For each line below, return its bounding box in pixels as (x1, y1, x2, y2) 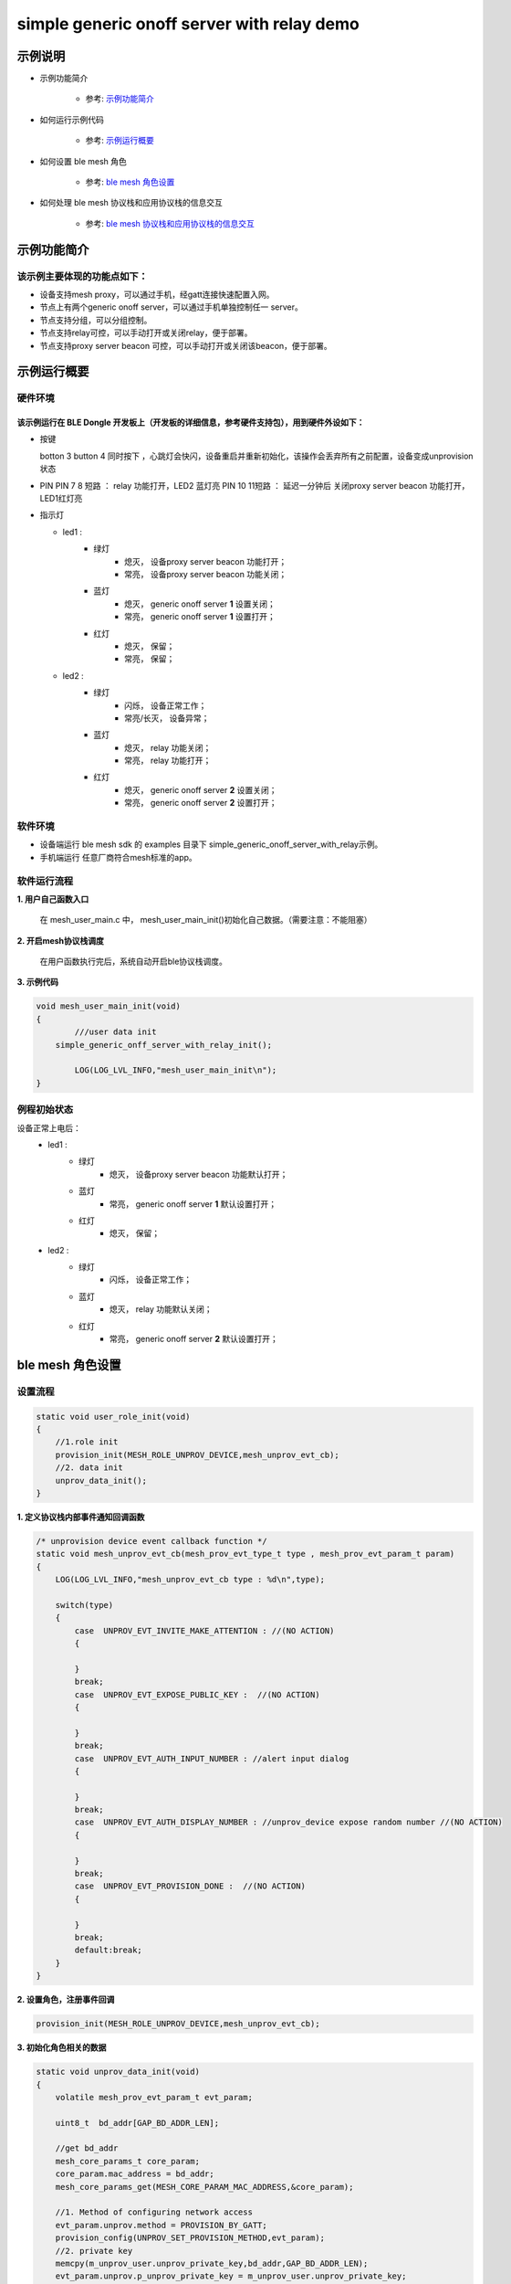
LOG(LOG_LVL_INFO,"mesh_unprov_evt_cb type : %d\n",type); (55, 1574, 326, 1585)
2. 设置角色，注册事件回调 (16, 1994, 115, 2005)
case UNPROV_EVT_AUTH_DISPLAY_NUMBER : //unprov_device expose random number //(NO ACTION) (74, 1817, 504, 1827)
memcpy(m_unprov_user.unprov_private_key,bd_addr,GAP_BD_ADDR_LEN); (55, 2258, 369, 2268)
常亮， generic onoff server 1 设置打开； (124, 611, 276, 622)
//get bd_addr (55, 2143, 119, 2153)
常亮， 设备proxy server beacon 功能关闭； (124, 569, 287, 579)
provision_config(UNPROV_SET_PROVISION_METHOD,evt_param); (55, 2233, 326, 2243)
